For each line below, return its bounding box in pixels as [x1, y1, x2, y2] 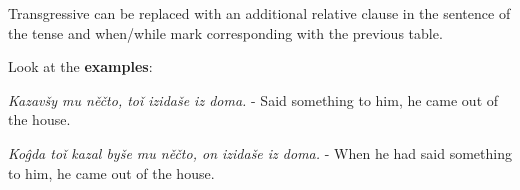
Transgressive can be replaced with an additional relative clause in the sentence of [8, 3, 511, 23]
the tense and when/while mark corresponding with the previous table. [8, 22, 443, 43]
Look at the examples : [8, 56, 153, 77]
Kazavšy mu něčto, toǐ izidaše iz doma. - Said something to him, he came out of [8, 89, 499, 110]
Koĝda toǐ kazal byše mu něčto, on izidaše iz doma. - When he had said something [8, 142, 512, 163]
